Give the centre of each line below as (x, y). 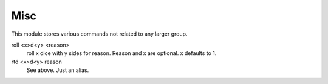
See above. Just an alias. (58, 70)
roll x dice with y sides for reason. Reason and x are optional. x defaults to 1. (121, 53)
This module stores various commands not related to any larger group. (99, 34)
